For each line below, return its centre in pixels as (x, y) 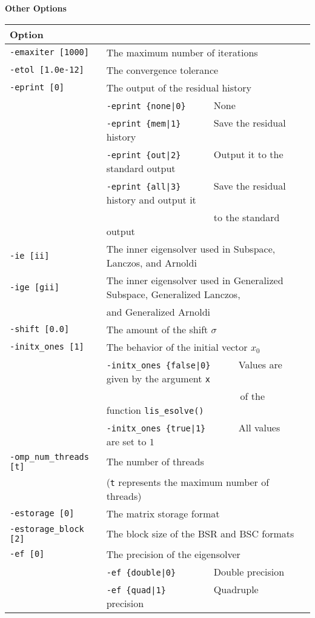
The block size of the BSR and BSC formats (200, 534)
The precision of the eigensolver (173, 554)
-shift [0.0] (40, 329)
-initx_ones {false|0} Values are (194, 364)
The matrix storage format (163, 513)
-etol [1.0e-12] (47, 70)
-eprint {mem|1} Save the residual (196, 122)
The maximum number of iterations (182, 52)
